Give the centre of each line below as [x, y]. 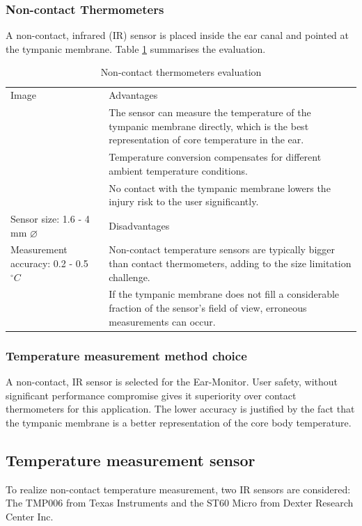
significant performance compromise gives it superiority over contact [151, 395]
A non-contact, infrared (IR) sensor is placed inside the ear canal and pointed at [177, 35]
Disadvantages [139, 225]
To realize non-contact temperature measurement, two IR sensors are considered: [178, 489]
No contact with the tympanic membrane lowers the [220, 188]
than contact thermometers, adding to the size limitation [230, 263]
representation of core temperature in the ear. [206, 140]
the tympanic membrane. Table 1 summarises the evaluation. [136, 48]
